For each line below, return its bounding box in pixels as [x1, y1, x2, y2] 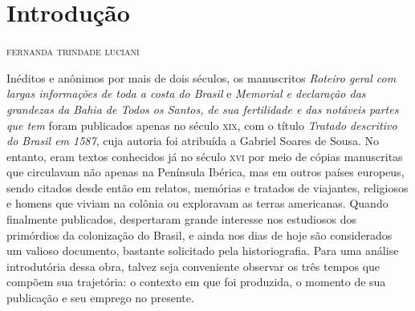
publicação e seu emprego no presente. [6, 289, 194, 306]
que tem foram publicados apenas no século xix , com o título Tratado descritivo [6, 116, 397, 133]
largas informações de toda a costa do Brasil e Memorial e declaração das [6, 85, 366, 102]
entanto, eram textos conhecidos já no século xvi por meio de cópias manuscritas [6, 147, 403, 164]
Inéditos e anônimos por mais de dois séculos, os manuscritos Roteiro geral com [6, 69, 397, 86]
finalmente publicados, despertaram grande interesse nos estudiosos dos [6, 211, 357, 228]
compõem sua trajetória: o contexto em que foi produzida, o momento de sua [6, 273, 386, 290]
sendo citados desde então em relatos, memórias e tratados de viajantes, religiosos [6, 179, 409, 196]
